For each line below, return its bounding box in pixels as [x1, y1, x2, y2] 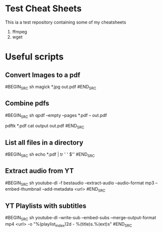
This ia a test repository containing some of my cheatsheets [5, 19, 126, 25]
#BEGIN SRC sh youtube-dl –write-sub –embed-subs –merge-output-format [5, 214, 156, 222]
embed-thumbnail [5, 186, 42, 192]
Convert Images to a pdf [5, 71, 81, 79]
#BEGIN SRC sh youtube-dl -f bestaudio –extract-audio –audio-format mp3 [5, 180, 155, 187]
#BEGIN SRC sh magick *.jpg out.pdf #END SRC [5, 84, 97, 91]
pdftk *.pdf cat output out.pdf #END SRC [5, 123, 84, 130]
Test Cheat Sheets [5, 3, 82, 14]
